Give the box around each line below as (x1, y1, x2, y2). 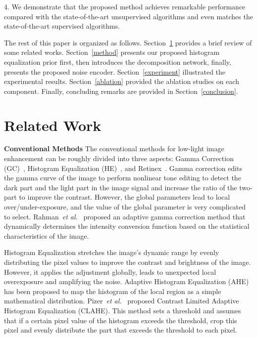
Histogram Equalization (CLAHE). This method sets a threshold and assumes (4, 305, 241, 315)
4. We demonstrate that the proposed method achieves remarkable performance (4, 1, 246, 11)
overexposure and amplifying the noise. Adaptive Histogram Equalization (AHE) (4, 276, 249, 287)
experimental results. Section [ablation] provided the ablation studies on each (4, 76, 239, 86)
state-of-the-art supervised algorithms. (4, 21, 120, 31)
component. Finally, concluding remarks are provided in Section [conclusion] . (4, 85, 238, 96)
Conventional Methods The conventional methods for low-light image (4, 143, 224, 154)
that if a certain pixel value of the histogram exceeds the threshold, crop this (4, 315, 237, 325)
